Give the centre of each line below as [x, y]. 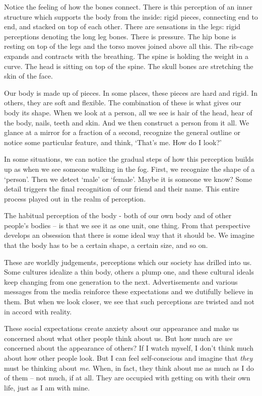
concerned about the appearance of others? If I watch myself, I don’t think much [129, 348]
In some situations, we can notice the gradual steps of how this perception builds [129, 159]
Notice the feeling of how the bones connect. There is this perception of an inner [128, 7]
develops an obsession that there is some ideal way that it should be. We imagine [129, 235]
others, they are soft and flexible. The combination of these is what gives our [123, 103]
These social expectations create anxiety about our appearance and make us [122, 328]
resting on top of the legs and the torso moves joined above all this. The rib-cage [129, 46]
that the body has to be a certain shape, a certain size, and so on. [106, 245]
